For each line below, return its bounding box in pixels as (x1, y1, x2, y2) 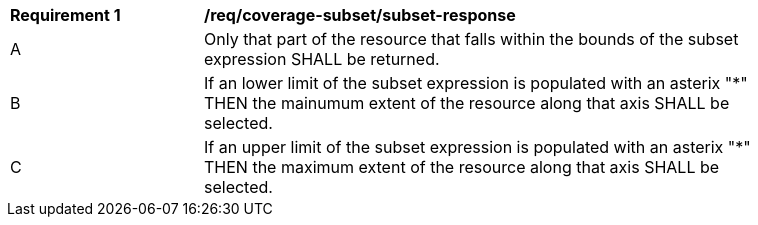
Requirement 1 (10, 5, 121, 25)
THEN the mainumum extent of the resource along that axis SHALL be (204, 93, 730, 113)
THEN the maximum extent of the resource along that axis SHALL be (204, 157, 720, 177)
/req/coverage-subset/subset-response (204, 5, 516, 25)
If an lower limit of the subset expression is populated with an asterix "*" (204, 73, 748, 93)
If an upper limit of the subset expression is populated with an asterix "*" (204, 137, 751, 157)
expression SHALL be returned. (204, 49, 440, 69)
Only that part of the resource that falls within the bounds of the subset (204, 29, 739, 49)
